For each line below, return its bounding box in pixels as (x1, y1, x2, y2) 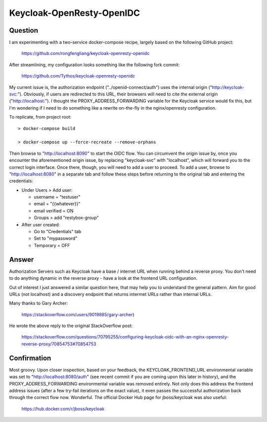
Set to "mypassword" (34, 235, 78, 242)
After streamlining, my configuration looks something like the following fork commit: (9, 62, 180, 68)
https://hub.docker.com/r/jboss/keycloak (21, 406, 105, 412)
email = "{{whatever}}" (34, 201, 81, 207)
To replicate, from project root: (9, 114, 72, 120)
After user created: (21, 221, 60, 227)
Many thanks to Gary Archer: (9, 300, 68, 306)
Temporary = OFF (34, 242, 70, 248)
